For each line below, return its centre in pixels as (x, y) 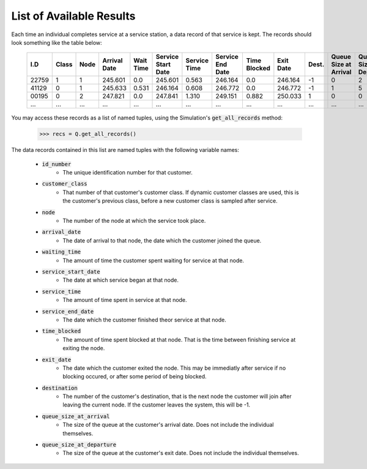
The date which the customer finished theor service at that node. (144, 320)
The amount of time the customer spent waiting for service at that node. (154, 260)
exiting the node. (84, 348)
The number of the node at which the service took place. (134, 221)
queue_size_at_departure (79, 445)
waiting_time (61, 252)
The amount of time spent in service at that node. (125, 300)
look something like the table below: (57, 42)
